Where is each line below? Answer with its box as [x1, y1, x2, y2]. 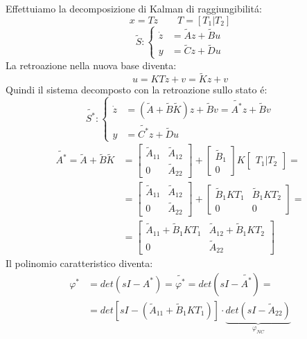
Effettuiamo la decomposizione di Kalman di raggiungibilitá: [6, 1, 262, 15]
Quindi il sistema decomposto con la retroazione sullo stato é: [6, 82, 267, 97]
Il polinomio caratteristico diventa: [6, 256, 153, 271]
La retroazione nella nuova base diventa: [6, 57, 177, 72]
